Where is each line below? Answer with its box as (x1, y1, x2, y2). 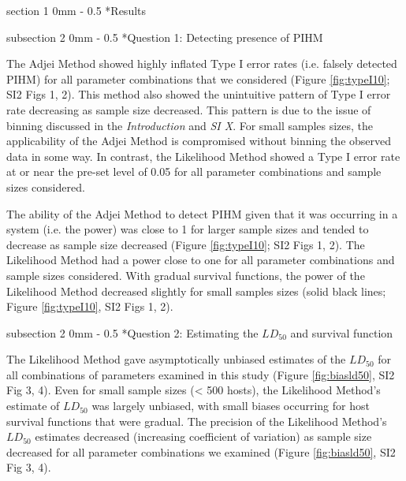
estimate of (6, 397, 60, 414)
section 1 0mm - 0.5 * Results (6, 2, 147, 18)
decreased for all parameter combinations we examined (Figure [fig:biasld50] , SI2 (6, 443, 396, 460)
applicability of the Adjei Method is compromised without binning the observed (6, 132, 392, 149)
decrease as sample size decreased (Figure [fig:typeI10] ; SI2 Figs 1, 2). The (6, 236, 365, 252)
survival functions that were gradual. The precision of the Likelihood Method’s (6, 412, 387, 429)
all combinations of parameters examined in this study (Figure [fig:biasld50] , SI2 (6, 366, 395, 382)
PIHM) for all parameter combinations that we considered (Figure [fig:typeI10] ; (6, 70, 390, 87)
